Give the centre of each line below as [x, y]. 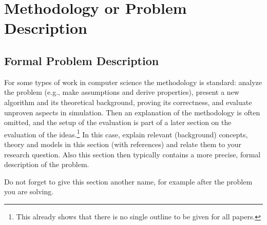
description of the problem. [47, 164]
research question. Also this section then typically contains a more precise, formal [132, 154]
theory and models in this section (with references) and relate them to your [123, 144]
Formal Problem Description [82, 60]
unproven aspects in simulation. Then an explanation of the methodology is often [132, 112]
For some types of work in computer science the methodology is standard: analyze [133, 82]
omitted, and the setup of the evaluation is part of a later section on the [118, 122]
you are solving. [29, 191]
